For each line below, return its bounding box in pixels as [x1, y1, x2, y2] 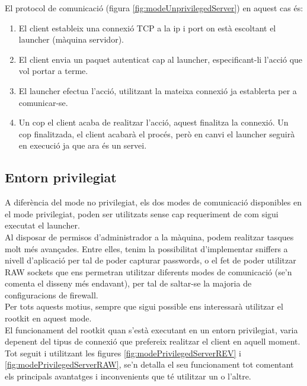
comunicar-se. [18, 96, 68, 108]
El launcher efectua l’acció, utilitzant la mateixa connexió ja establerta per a [18, 84, 297, 96]
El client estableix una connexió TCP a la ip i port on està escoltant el [18, 21, 276, 34]
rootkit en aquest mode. [5, 312, 92, 324]
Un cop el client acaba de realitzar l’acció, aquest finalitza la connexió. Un [18, 116, 289, 128]
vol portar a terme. [18, 65, 88, 77]
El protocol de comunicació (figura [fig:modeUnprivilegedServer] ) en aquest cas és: [5, 2, 303, 14]
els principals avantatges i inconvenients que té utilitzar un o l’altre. [5, 370, 251, 382]
